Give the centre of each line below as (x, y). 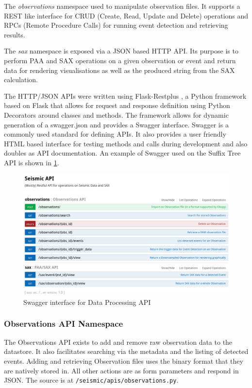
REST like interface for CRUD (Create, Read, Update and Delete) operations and (126, 15)
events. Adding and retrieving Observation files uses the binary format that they (124, 361)
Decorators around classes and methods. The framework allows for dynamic (116, 115)
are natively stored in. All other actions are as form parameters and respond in (121, 370)
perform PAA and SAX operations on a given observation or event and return (120, 60)
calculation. (21, 79)
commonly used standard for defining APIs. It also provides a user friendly (115, 134)
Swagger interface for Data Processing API (87, 302)
